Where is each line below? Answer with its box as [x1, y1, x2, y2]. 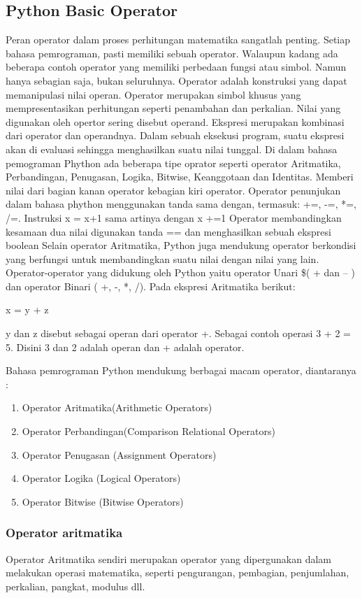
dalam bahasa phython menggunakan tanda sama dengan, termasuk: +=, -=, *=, [6, 197, 356, 211]
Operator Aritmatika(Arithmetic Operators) [22, 400, 212, 415]
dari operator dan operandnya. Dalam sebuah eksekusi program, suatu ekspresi [6, 128, 345, 143]
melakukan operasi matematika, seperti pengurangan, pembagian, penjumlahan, [6, 565, 349, 580]
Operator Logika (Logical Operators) [22, 471, 181, 485]
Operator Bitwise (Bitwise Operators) [22, 494, 184, 508]
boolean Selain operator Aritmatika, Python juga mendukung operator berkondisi [6, 238, 356, 252]
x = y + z [6, 302, 49, 317]
